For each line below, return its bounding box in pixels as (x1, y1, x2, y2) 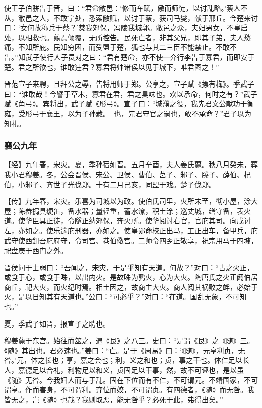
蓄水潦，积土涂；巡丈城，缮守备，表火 (123, 205, 251, 216)
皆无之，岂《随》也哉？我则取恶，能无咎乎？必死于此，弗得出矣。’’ (4, 394, 223, 404)
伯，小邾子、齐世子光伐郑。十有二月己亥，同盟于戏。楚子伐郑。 (4, 179, 216, 189)
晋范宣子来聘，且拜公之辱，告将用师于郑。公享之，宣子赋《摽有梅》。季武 (4, 78, 247, 89)
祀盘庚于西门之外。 (4, 245, 68, 256)
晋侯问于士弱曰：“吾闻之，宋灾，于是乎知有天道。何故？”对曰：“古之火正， (4, 262, 254, 272)
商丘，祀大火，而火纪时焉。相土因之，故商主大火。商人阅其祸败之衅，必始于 (4, 281, 258, 292)
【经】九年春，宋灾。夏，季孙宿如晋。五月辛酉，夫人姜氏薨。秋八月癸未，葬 (4, 159, 258, 170)
